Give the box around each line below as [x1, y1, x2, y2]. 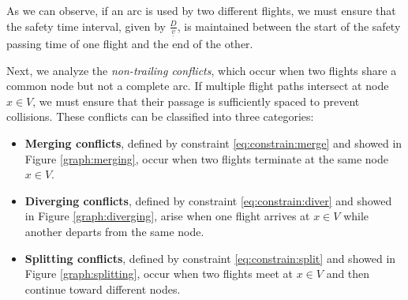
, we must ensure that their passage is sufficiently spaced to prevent [32, 92, 360, 109]
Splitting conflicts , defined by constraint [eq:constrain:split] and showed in [24, 249, 396, 266]
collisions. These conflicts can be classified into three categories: [6, 108, 314, 125]
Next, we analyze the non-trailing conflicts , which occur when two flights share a [6, 62, 397, 78]
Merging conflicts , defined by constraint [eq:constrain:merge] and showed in [24, 134, 402, 151]
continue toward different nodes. [24, 280, 181, 297]
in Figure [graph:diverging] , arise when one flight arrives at [24, 208, 310, 224]
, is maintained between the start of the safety [177, 17, 401, 34]
